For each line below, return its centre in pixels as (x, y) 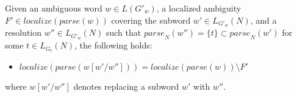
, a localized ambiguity (199, 8)
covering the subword (151, 20)
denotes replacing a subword (126, 86)
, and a (263, 20)
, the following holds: (113, 45)
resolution (23, 32)
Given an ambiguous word (54, 8)
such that (123, 32)
